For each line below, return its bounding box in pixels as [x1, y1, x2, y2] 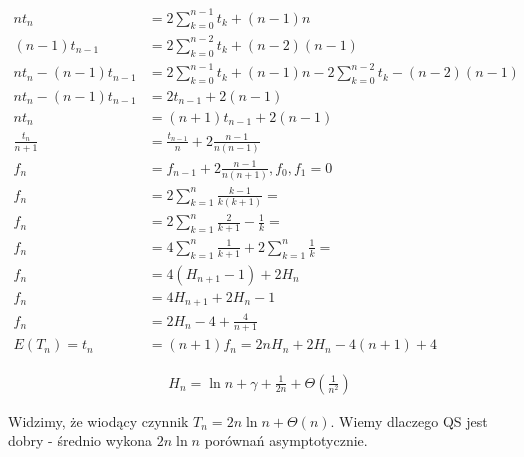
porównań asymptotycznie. [204, 430, 368, 451]
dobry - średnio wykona [8, 430, 153, 451]
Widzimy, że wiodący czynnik [8, 410, 189, 431]
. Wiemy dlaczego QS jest [330, 410, 488, 431]
